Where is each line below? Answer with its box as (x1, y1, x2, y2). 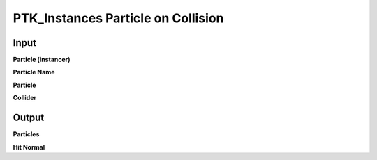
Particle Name (13, 68, 55, 77)
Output (13, 112, 45, 124)
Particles (13, 130, 40, 138)
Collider (13, 94, 37, 102)
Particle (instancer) (13, 56, 71, 64)
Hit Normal (13, 143, 45, 151)
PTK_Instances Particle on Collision (13, 10, 224, 26)
